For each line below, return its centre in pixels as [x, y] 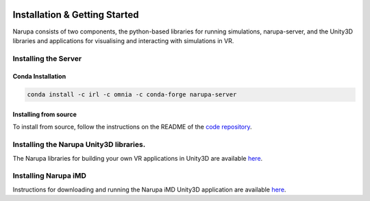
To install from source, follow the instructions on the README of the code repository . [133, 127]
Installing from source [45, 115]
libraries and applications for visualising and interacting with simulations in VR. [123, 40]
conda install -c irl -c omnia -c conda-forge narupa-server [132, 95]
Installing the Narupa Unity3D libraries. [79, 145]
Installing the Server [47, 58]
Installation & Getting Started [76, 15]
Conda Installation [39, 77]
